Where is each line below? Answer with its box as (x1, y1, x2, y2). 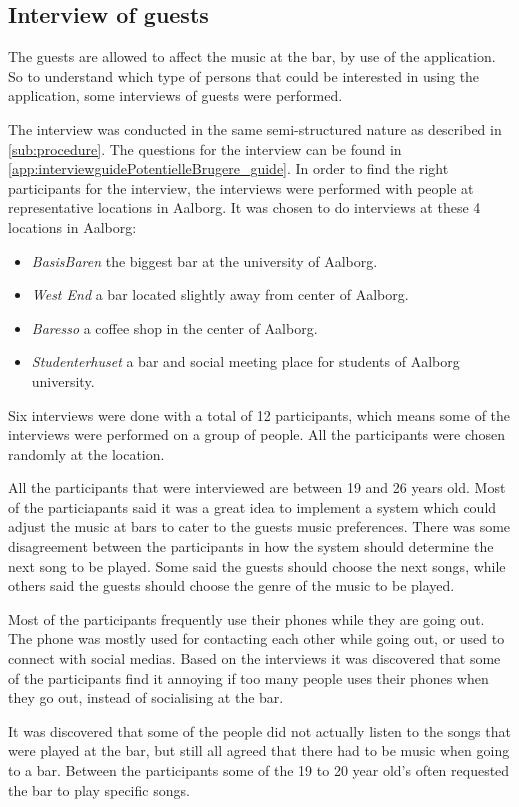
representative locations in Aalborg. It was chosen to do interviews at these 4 (8, 197, 481, 218)
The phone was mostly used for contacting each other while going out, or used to (8, 628, 505, 649)
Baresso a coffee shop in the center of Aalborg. (31, 317, 318, 338)
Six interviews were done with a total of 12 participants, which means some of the (8, 404, 511, 425)
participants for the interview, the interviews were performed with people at (8, 177, 474, 198)
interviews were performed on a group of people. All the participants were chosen (8, 424, 506, 445)
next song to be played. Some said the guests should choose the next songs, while (8, 555, 506, 576)
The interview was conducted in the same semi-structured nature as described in (8, 118, 502, 139)
